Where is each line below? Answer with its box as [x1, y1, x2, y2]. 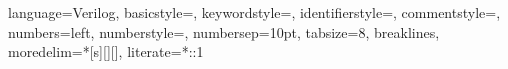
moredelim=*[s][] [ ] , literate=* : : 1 [8, 41, 204, 62]
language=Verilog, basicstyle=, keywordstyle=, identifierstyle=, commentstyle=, [8, 2, 501, 22]
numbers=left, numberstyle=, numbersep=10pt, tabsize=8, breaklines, [8, 21, 440, 42]
